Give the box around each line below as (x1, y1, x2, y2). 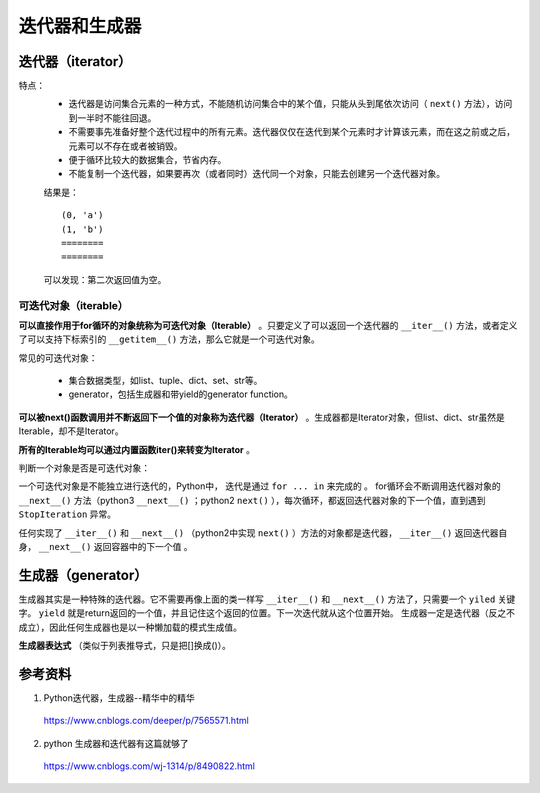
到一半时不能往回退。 (68, 111, 157, 124)
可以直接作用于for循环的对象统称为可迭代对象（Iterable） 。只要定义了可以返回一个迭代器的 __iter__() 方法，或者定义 (18, 319, 518, 331)
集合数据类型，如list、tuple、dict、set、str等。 (68, 375, 263, 387)
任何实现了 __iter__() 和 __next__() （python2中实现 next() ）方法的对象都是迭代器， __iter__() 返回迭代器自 (18, 526, 508, 539)
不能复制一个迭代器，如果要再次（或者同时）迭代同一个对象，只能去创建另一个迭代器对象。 (68, 168, 445, 180)
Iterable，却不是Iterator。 (18, 425, 124, 437)
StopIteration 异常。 (18, 508, 117, 520)
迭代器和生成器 (18, 15, 142, 37)
